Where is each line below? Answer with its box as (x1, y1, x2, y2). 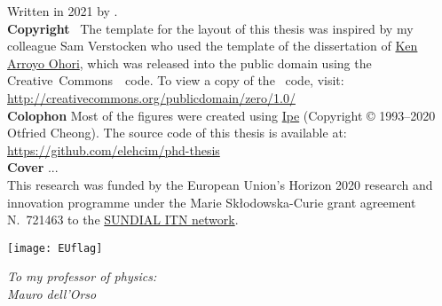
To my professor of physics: (7, 267, 157, 286)
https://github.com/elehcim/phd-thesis (7, 140, 220, 159)
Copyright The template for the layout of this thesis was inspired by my (7, 19, 414, 37)
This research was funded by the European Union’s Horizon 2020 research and (7, 175, 433, 193)
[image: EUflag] (7, 241, 103, 255)
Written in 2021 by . (7, 2, 118, 20)
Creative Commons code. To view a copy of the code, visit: (7, 71, 344, 90)
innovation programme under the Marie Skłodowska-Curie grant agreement (7, 192, 416, 211)
